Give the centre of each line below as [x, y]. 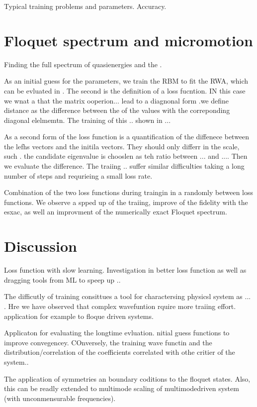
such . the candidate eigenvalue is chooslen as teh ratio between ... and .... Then [126, 156]
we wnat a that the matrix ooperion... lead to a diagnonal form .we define [117, 100]
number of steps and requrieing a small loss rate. [78, 175]
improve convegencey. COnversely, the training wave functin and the [108, 342]
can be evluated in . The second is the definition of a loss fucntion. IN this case [125, 90]
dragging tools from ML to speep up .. [62, 279]
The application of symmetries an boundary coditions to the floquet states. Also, [127, 378]
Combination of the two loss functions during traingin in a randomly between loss [129, 192]
